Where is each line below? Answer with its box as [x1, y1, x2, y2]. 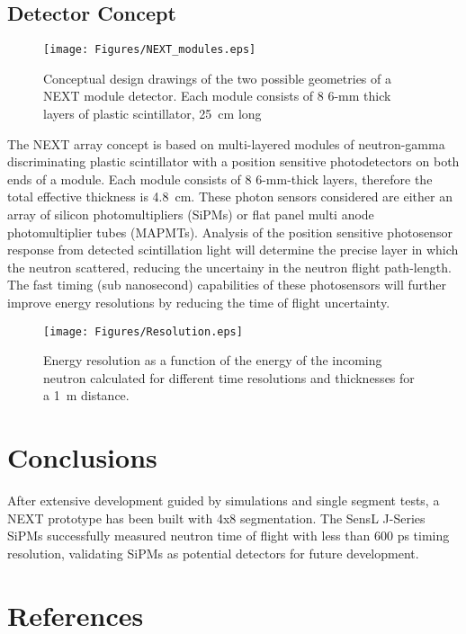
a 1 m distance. [43, 386, 130, 405]
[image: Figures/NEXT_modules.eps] [43, 43, 256, 57]
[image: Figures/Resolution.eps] [43, 325, 243, 338]
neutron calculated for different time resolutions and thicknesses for [43, 368, 415, 387]
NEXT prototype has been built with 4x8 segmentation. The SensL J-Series [7, 508, 426, 527]
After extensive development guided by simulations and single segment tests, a [7, 491, 440, 510]
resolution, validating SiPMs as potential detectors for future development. [7, 543, 419, 562]
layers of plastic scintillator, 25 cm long [43, 104, 262, 123]
